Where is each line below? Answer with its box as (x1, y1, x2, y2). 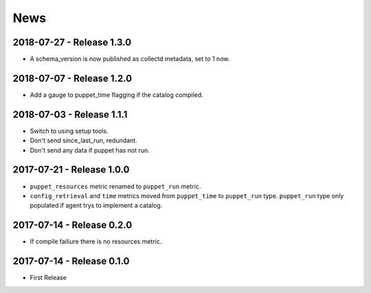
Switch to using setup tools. (30, 127, 109, 135)
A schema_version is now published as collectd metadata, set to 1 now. (30, 55, 230, 63)
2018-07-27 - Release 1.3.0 (12, 36, 132, 48)
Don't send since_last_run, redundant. (30, 136, 137, 144)
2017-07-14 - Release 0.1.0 (12, 255, 130, 268)
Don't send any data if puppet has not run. (30, 146, 150, 154)
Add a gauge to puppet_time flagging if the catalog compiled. (30, 90, 204, 99)
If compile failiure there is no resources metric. (30, 237, 162, 246)
